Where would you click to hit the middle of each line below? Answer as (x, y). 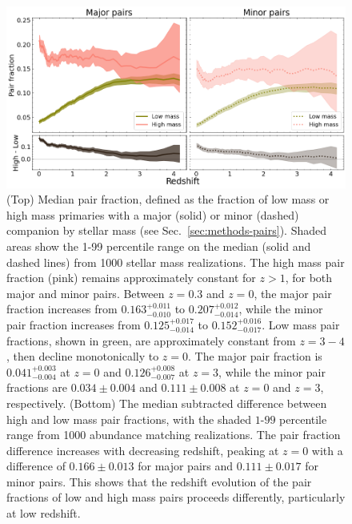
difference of (36, 466)
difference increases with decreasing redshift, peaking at (143, 450)
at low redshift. (44, 513)
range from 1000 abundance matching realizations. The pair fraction (174, 435)
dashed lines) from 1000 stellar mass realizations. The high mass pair (176, 262)
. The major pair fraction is (255, 356)
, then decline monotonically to (83, 356)
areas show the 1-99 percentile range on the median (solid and (159, 246)
